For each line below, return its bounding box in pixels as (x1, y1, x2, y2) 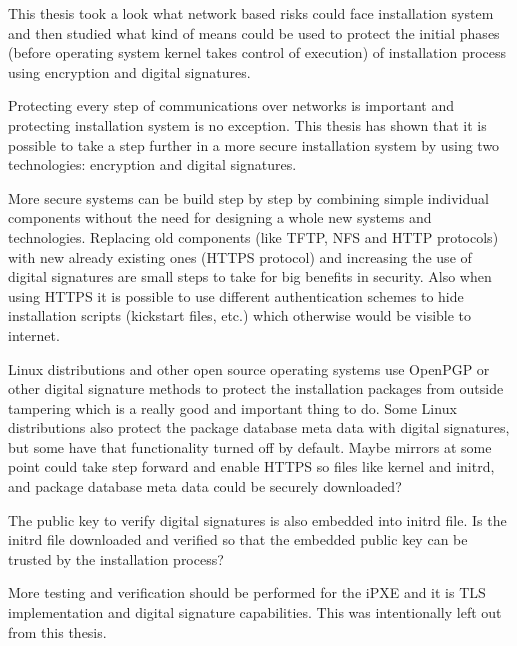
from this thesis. (8, 621, 107, 642)
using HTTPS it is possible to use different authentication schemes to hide (8, 285, 464, 306)
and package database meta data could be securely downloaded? (8, 476, 402, 497)
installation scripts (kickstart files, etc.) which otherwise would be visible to (8, 305, 472, 326)
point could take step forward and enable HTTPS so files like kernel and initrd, (8, 456, 495, 477)
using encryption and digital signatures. (8, 61, 251, 82)
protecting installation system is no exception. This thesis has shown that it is (8, 114, 487, 135)
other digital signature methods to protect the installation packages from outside (8, 378, 504, 399)
